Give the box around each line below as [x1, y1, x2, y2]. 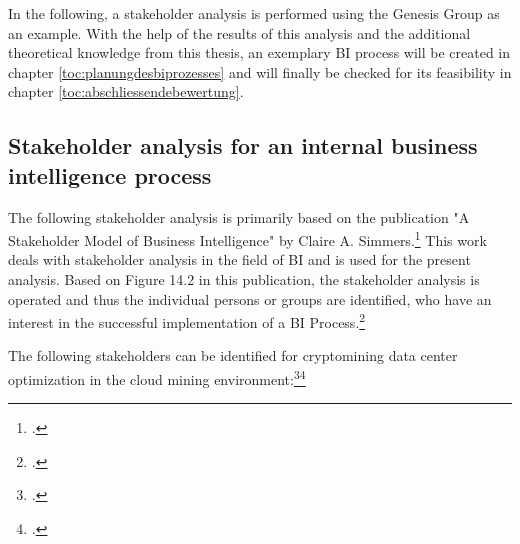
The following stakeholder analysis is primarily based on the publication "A [8, 206, 470, 227]
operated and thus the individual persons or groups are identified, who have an [8, 288, 492, 309]
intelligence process [8, 159, 212, 190]
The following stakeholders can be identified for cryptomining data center [8, 345, 458, 366]
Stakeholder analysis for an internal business [8, 130, 478, 161]
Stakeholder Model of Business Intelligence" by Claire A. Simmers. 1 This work [8, 227, 487, 250]
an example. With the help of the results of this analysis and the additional [8, 22, 471, 43]
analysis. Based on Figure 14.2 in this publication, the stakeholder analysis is [8, 269, 480, 289]
